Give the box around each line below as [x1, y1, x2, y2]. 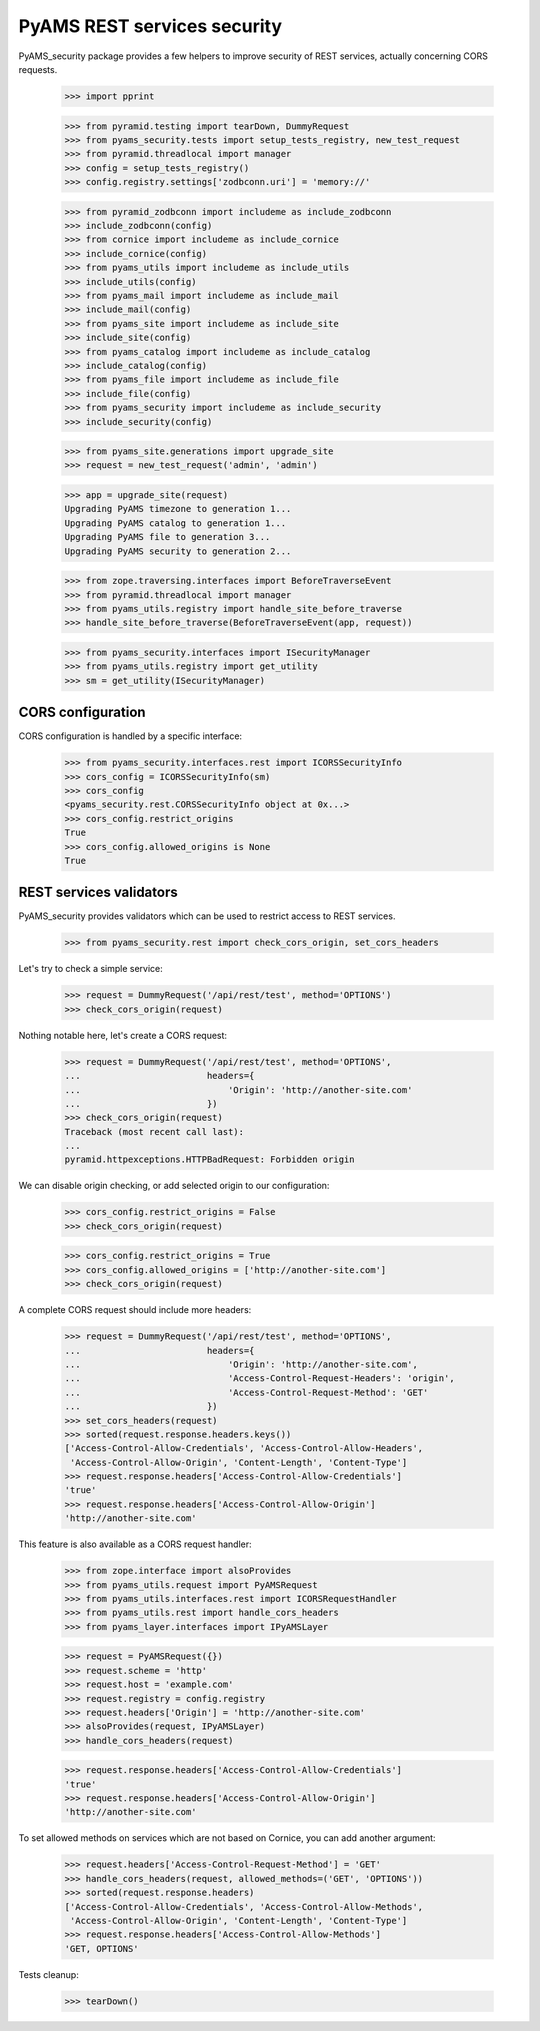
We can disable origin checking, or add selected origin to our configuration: [18, 1180, 330, 1192]
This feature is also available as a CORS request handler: [18, 1538, 252, 1550]
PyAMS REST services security [18, 15, 283, 37]
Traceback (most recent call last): [64, 1126, 245, 1137]
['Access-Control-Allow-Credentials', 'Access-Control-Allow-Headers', [64, 1443, 424, 1454]
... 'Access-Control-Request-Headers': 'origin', [64, 1373, 455, 1384]
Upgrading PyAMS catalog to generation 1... [64, 517, 287, 529]
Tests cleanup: [18, 1968, 79, 1980]
